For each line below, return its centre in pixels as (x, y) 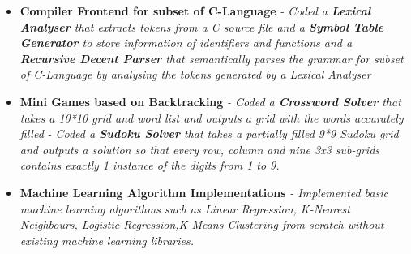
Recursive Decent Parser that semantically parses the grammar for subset (212, 58)
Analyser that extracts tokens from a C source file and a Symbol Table (202, 26)
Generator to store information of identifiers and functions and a (186, 43)
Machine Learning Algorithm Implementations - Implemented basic (204, 192)
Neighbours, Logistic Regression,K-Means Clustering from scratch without (202, 224)
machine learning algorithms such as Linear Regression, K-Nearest (185, 208)
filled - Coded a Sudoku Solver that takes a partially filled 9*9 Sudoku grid (209, 133)
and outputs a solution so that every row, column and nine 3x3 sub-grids (200, 149)
